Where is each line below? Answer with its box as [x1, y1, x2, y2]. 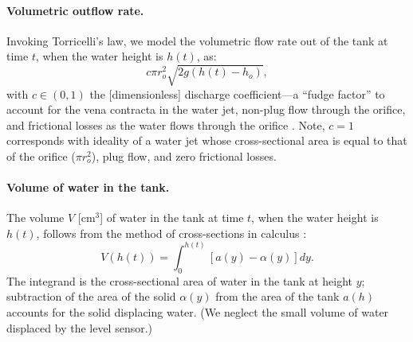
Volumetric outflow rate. [6, 2, 144, 18]
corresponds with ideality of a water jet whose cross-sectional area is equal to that [6, 132, 407, 149]
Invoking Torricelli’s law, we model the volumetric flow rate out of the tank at [6, 32, 388, 49]
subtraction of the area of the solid [6, 288, 176, 305]
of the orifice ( [6, 147, 76, 164]
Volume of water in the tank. [6, 179, 170, 196]
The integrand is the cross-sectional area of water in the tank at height [6, 272, 353, 289]
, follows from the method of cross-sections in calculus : [36, 224, 307, 241]
